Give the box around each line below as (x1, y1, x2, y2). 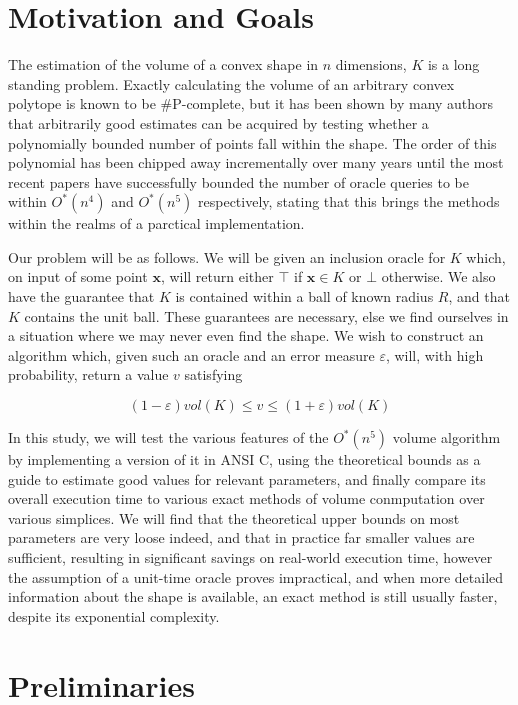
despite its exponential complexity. (8, 605, 220, 626)
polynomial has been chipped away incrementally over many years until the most (8, 152, 504, 173)
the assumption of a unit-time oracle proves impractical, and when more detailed (8, 566, 504, 587)
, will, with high (385, 344, 484, 365)
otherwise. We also (381, 266, 496, 287)
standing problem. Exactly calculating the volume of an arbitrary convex (8, 73, 455, 94)
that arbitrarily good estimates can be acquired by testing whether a (8, 112, 429, 133)
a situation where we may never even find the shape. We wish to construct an (8, 325, 484, 346)
